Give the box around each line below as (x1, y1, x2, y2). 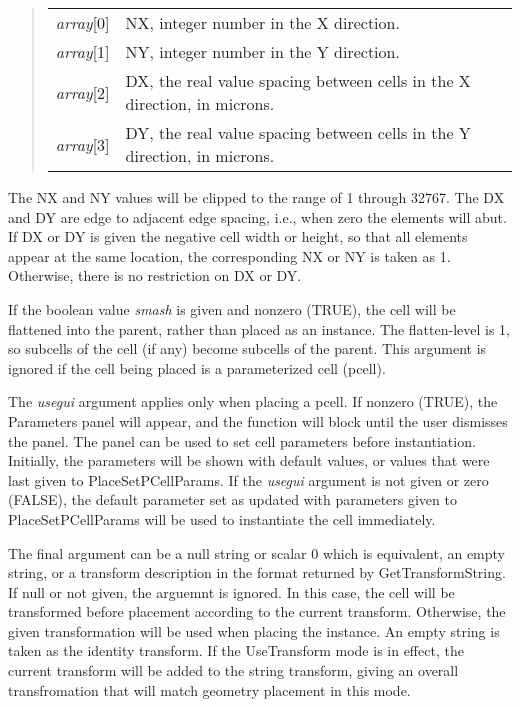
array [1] (55, 40, 110, 63)
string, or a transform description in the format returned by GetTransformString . (8, 562, 506, 583)
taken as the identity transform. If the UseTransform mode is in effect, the (8, 640, 464, 661)
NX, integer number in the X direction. (125, 11, 400, 34)
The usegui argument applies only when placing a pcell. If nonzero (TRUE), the (8, 391, 498, 412)
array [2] (55, 80, 110, 104)
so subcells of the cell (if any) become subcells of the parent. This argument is (8, 338, 487, 359)
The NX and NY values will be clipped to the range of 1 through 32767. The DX (8, 187, 505, 207)
